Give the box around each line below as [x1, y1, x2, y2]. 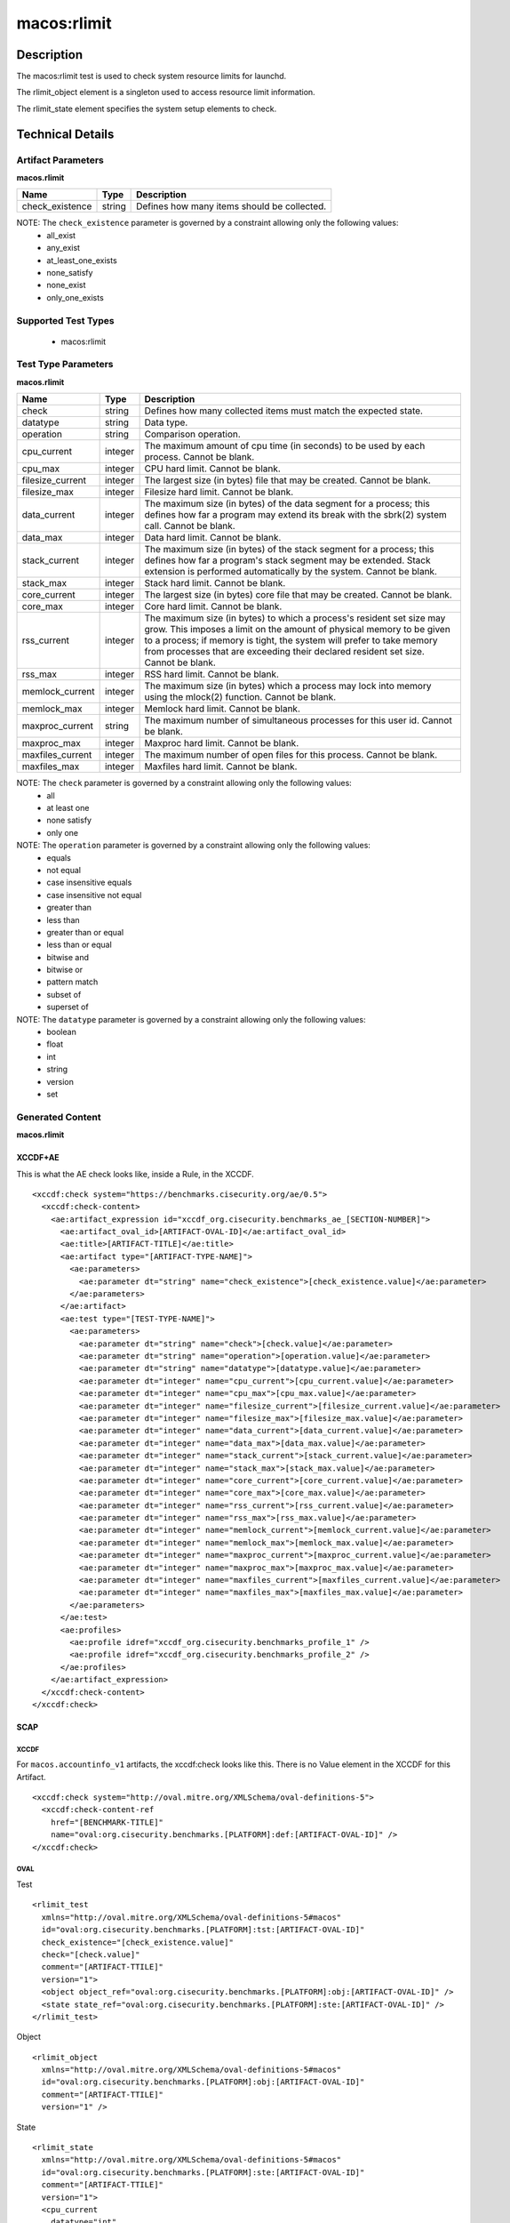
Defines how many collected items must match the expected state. [144, 405, 424, 417]
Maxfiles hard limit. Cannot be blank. [144, 760, 298, 773]
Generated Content [16, 1111, 101, 1123]
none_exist [46, 280, 86, 291]
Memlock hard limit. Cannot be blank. [144, 702, 301, 715]
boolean [46, 1027, 77, 1038]
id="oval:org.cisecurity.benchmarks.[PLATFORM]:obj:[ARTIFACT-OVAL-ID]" [41, 2077, 365, 2087]
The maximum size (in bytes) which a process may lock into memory [144, 680, 432, 693]
